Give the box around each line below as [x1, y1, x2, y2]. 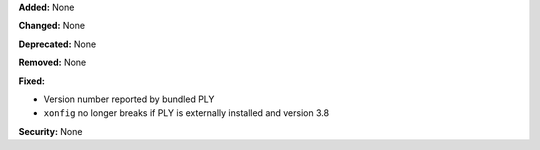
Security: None [18, 125, 83, 137]
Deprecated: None [18, 38, 97, 50]
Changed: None [18, 20, 85, 32]
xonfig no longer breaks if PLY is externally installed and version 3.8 [43, 107, 330, 119]
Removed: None [18, 56, 87, 69]
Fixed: [18, 75, 45, 87]
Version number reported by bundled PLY [43, 93, 215, 105]
